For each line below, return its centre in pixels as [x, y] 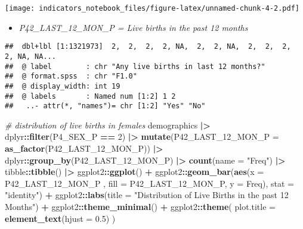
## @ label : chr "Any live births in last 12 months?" [135, 66]
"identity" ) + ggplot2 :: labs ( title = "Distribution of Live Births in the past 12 [147, 195]
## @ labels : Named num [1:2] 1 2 [90, 96]
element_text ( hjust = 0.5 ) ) [60, 218]
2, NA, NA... [30, 56]
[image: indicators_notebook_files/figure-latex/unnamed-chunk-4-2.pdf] [152, 8]
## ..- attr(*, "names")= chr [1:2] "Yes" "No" [105, 106]
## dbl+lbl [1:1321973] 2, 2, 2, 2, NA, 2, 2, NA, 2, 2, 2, [148, 47]
